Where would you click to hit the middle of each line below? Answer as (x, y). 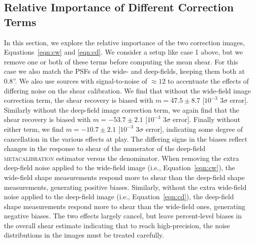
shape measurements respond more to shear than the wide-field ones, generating (125, 206)
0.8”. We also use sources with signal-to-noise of (76, 80)
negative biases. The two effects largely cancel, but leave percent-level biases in (123, 216)
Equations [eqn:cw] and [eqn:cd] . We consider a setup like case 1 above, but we (124, 52)
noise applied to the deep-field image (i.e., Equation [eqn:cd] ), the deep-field (119, 197)
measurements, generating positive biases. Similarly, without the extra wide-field (125, 187)
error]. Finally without (207, 119)
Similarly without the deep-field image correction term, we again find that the (122, 109)
